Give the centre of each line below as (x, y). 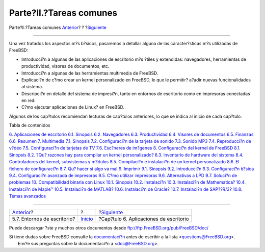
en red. (29, 101)
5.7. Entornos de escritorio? (44, 219)
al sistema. (32, 87)
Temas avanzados (27, 196)
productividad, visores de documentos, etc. (66, 66)
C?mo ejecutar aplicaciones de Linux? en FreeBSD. (73, 107)
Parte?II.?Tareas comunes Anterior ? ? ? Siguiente (58, 27)
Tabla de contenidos (30, 126)
